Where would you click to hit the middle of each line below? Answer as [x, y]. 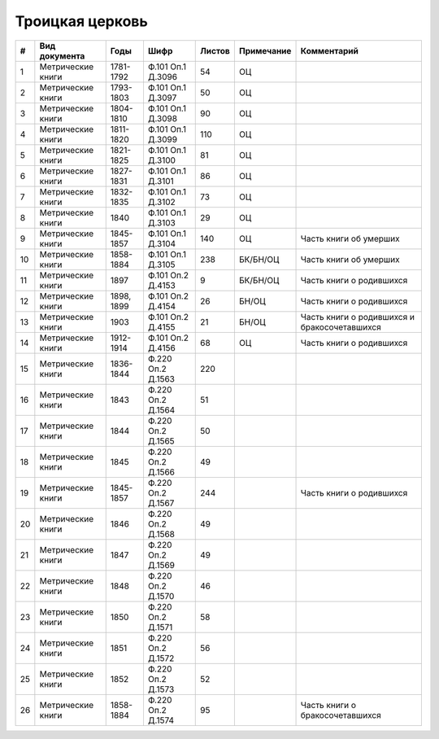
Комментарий [330, 50]
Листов [215, 50]
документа [62, 55]
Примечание [265, 50]
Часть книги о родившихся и [357, 317]
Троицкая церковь [81, 21]
